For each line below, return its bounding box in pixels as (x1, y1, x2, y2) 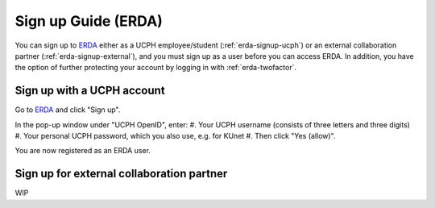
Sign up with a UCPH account (14, 84, 165, 98)
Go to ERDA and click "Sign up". (14, 105, 121, 114)
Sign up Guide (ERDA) (14, 12, 163, 30)
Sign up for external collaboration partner (14, 167, 228, 181)
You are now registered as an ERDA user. (14, 146, 151, 156)
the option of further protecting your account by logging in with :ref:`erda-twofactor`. (14, 63, 297, 73)
